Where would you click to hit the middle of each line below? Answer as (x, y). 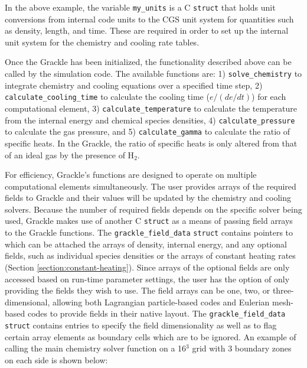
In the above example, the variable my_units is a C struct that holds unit (140, 7)
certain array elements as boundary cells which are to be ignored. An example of (151, 336)
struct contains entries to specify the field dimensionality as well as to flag (141, 325)
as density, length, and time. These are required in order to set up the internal (147, 30)
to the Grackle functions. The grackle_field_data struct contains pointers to (149, 232)
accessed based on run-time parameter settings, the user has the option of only (147, 279)
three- (283, 290)
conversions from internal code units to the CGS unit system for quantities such (149, 19)
